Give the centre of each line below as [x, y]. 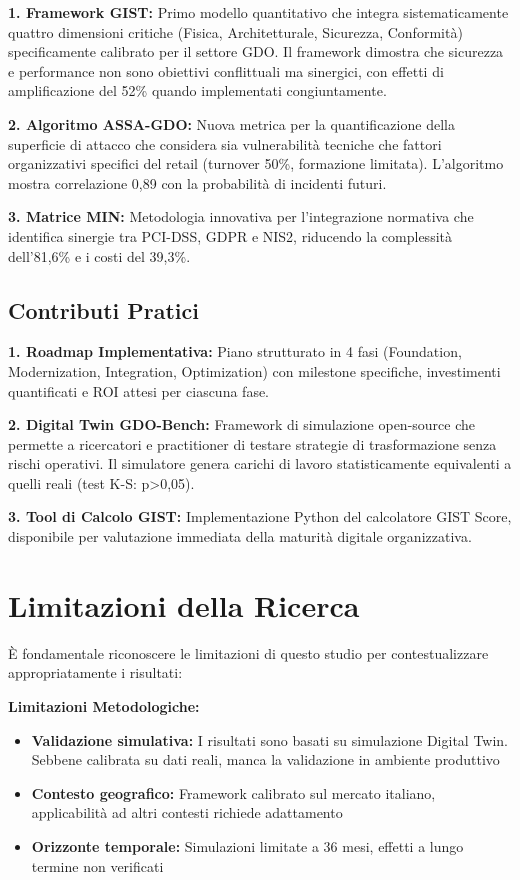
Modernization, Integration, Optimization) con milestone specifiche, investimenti [254, 370]
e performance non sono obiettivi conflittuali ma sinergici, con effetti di [226, 70]
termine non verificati [97, 865]
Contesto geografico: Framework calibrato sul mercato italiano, [233, 792]
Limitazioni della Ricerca [184, 604]
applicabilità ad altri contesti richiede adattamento [187, 812]
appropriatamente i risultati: [95, 672]
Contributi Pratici [103, 309]
